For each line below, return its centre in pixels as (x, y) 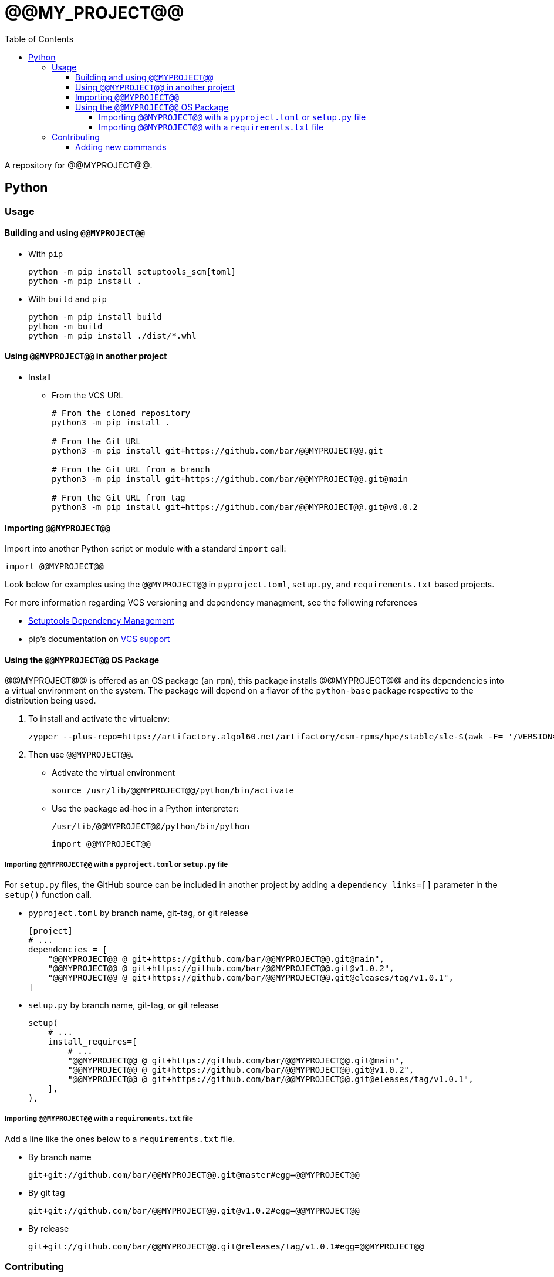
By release (49, 1229)
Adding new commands (121, 147)
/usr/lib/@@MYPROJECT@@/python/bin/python (151, 827)
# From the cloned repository (121, 413)
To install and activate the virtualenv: (99, 719)
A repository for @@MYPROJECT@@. (79, 165)
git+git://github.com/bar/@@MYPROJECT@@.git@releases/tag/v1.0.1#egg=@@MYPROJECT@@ (226, 1247)
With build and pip (68, 299)
